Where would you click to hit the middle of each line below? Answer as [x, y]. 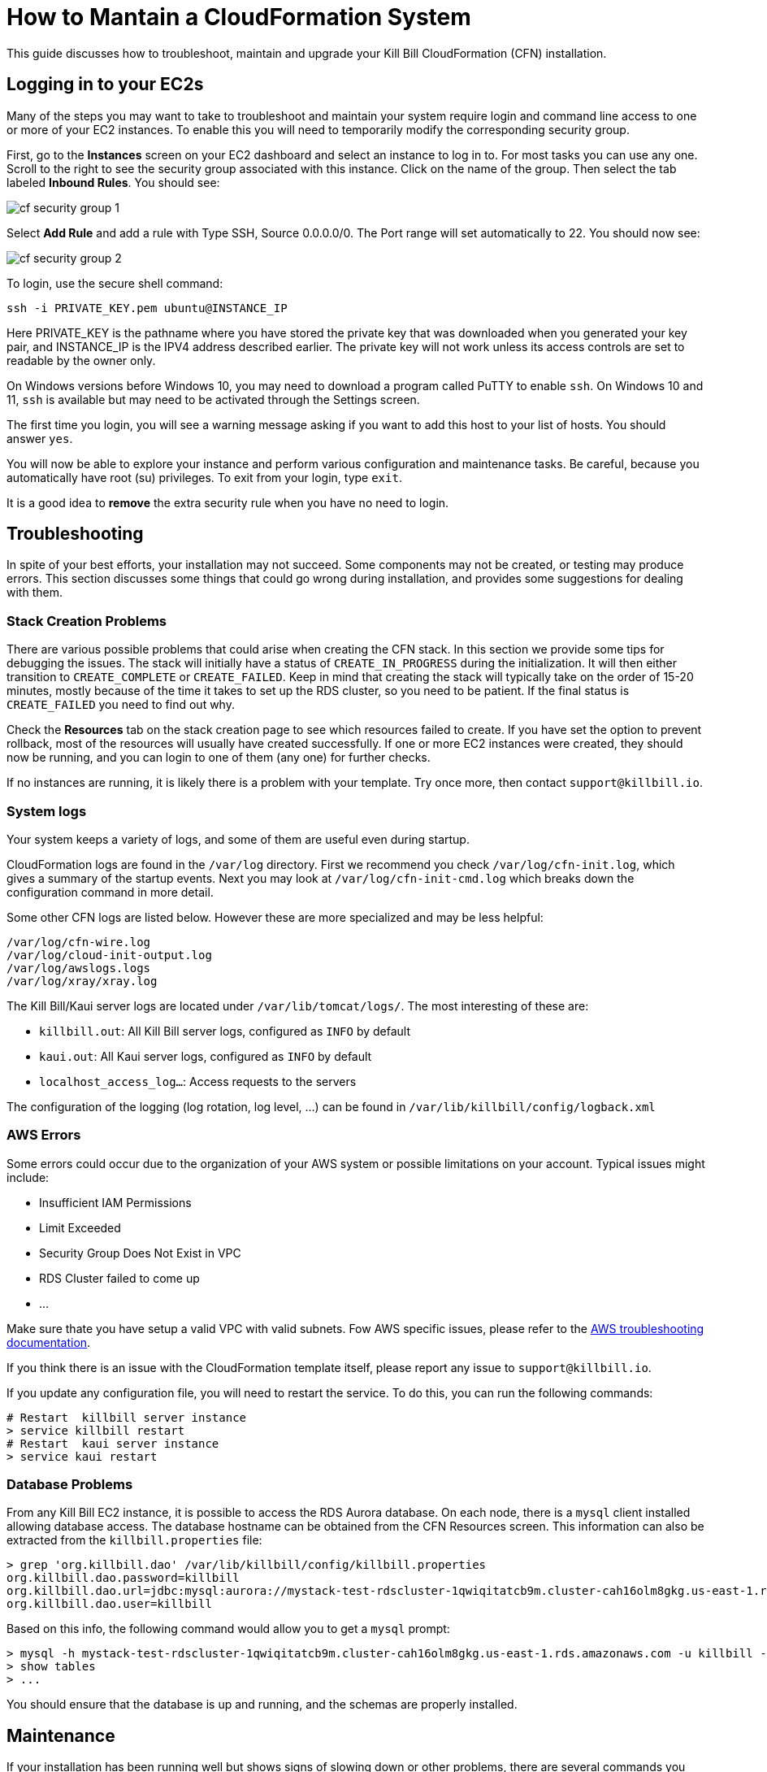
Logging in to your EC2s [105, 85]
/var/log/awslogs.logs [79, 968]
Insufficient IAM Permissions [115, 1202]
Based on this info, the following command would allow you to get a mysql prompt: [228, 1629]
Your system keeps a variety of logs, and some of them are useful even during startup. [238, 839]
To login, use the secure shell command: [115, 283]
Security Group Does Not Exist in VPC [140, 1253]
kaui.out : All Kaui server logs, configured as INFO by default [206, 1056]
